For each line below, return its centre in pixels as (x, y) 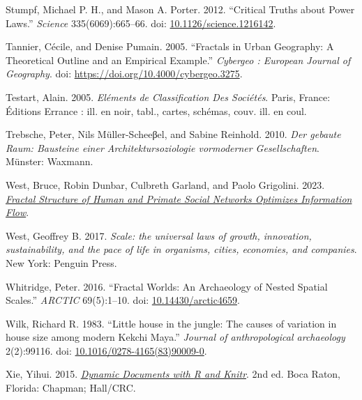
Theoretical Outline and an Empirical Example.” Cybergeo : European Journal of (178, 60)
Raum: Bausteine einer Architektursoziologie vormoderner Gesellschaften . (163, 147)
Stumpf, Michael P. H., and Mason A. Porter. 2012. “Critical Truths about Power (180, 9)
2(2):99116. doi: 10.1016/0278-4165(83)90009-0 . (106, 350)
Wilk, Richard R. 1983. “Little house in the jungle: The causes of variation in (171, 323)
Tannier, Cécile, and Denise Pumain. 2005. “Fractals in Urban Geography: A (170, 46)
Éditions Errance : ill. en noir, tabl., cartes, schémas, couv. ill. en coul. (156, 110)
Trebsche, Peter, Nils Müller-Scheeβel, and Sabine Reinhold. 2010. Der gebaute (173, 134)
